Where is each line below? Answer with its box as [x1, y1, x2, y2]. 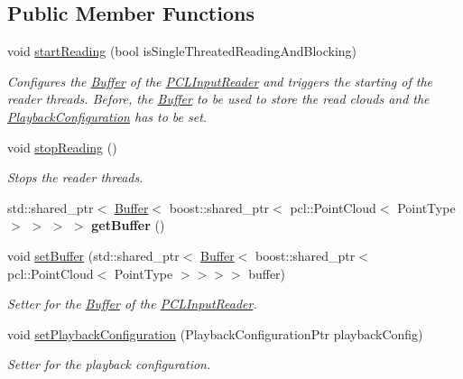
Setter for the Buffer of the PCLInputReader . [7, 294, 257, 313]
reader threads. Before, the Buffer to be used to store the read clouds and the [7, 89, 430, 108]
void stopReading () [7, 137, 117, 156]
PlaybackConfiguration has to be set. [7, 106, 208, 125]
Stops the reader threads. [7, 168, 144, 187]
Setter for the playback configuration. [7, 355, 211, 374]
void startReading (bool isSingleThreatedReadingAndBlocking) [7, 42, 357, 60]
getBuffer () [91, 216, 165, 235]
